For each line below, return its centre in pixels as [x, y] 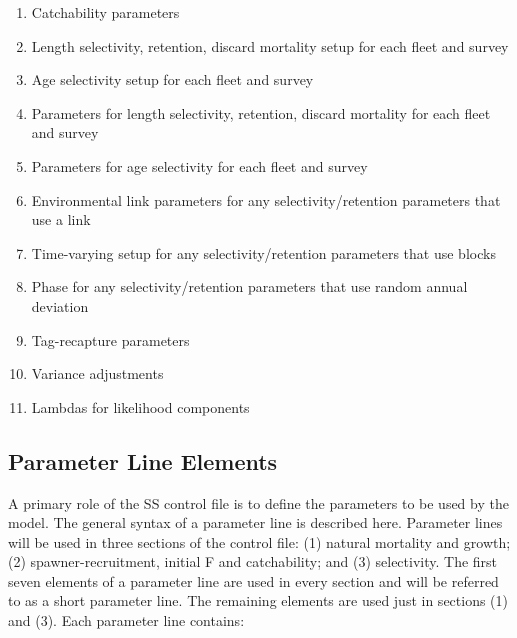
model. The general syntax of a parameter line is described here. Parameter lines [255, 522]
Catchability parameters [105, 12]
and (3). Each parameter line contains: [126, 620]
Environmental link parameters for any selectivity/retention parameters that [266, 199]
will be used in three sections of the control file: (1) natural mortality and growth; [259, 541]
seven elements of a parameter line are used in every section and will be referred [253, 580]
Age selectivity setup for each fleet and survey [172, 79]
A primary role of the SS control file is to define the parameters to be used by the [258, 502]
